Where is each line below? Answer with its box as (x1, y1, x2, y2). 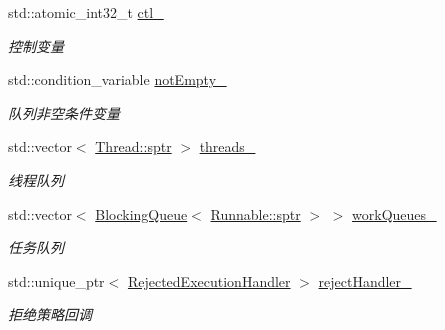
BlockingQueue (95, 203, 188, 224)
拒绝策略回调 (8, 304, 92, 325)
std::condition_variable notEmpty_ (8, 69, 227, 90)
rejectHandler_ (318, 270, 412, 291)
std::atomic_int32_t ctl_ (8, 2, 164, 22)
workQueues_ (352, 203, 437, 224)
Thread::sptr (95, 136, 172, 157)
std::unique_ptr (8, 270, 105, 291)
